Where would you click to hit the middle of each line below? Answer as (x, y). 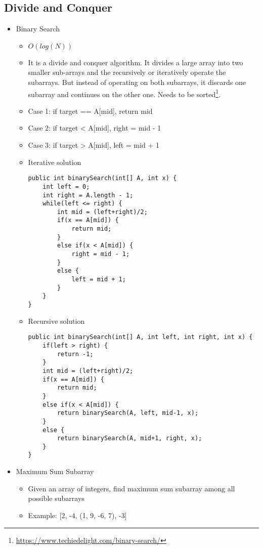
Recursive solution (56, 321)
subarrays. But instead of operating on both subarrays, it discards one (137, 82)
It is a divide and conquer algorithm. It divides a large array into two (136, 62)
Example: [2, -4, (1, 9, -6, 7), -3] (77, 515)
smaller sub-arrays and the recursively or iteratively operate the (127, 72)
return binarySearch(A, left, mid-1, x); (128, 413)
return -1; (75, 354)
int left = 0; (66, 186)
